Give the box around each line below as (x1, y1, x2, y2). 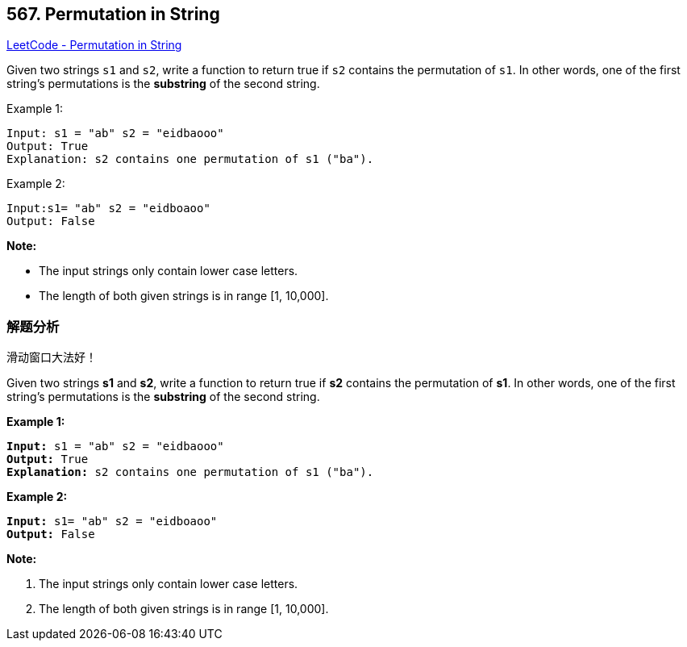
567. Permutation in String (6, 4, 220, 24)
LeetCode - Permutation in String (6, 38, 182, 52)
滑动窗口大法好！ (6, 350, 97, 365)
